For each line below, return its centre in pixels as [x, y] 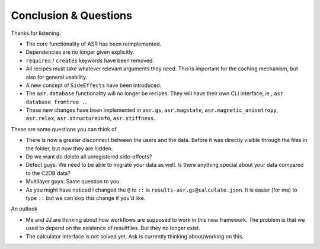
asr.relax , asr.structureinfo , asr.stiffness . [90, 118]
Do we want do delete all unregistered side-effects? [89, 157]
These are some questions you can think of [64, 129]
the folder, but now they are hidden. [69, 148]
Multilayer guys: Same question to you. [73, 182]
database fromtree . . [56, 102]
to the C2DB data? [48, 173]
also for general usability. [57, 77]
